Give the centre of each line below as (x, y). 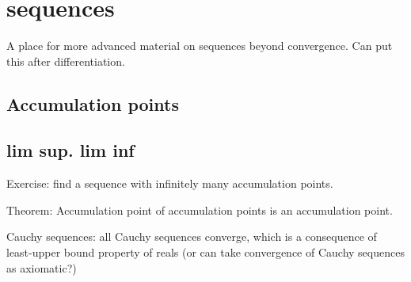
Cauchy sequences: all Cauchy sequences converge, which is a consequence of (192, 236)
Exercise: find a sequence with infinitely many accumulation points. (170, 183)
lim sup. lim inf (70, 150)
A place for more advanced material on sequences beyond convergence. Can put (200, 46)
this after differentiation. (66, 61)
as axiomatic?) (42, 267)
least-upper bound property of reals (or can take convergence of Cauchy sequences (205, 252)
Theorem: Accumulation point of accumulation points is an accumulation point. (200, 210)
